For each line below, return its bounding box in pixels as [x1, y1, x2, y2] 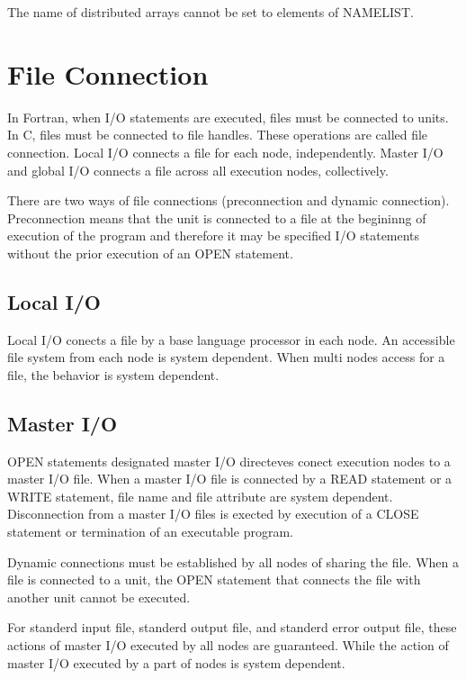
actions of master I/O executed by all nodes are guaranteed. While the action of [7, 636, 449, 654]
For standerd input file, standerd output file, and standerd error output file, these [7, 618, 457, 637]
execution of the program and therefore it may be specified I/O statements [7, 226, 420, 245]
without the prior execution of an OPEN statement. [7, 243, 293, 262]
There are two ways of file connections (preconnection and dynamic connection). [7, 191, 450, 210]
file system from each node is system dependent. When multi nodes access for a [7, 348, 445, 367]
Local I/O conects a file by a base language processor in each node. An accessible [7, 330, 455, 349]
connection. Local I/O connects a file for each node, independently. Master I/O [7, 142, 444, 161]
